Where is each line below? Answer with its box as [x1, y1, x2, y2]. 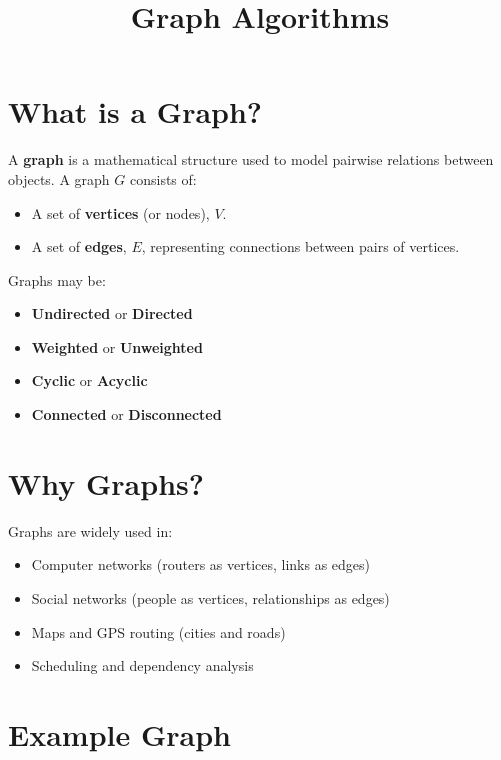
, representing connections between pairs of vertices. [141, 236, 460, 257]
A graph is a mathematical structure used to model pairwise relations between [8, 149, 494, 170]
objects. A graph [8, 168, 110, 189]
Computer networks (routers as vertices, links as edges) [31, 554, 371, 575]
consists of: [129, 168, 197, 189]
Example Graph [8, 713, 231, 754]
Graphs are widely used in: [8, 520, 173, 541]
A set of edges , [31, 236, 127, 257]
